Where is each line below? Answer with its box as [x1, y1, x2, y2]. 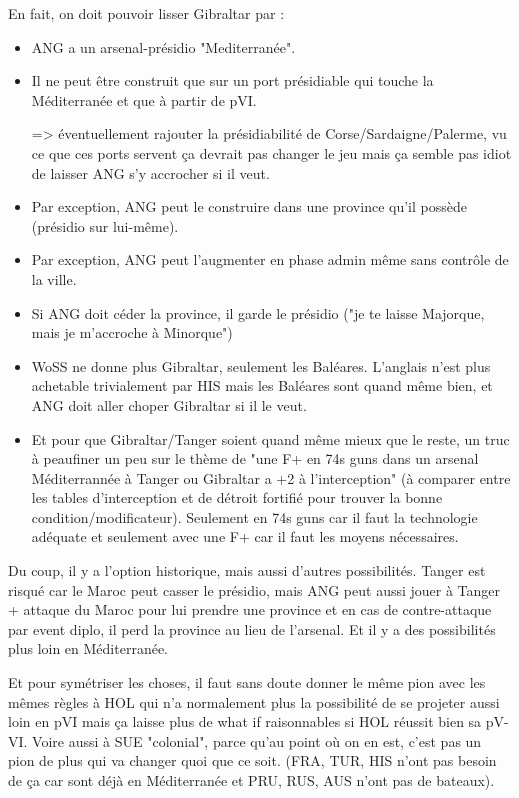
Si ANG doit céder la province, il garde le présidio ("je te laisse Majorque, [31, 302, 485, 323]
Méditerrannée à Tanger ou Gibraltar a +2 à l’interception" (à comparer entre [31, 467, 511, 488]
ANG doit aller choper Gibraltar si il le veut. [31, 394, 307, 415]
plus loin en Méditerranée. [8, 638, 169, 659]
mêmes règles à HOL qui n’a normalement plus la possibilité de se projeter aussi [8, 691, 500, 712]
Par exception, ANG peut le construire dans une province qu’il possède [31, 196, 467, 217]
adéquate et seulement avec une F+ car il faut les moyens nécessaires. [31, 526, 459, 547]
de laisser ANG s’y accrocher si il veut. [31, 162, 270, 183]
